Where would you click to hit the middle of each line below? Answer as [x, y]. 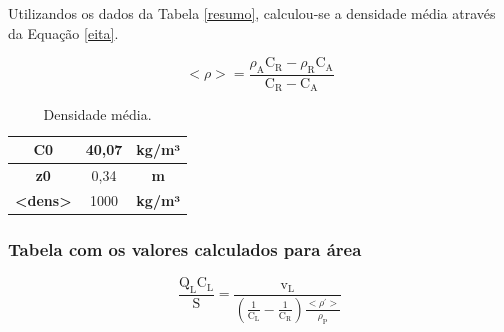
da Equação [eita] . [63, 32]
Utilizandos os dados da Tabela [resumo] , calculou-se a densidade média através [252, 13]
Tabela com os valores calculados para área [185, 248]
